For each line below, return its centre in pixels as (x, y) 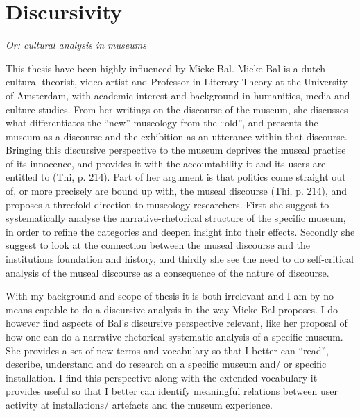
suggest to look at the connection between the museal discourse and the (158, 245)
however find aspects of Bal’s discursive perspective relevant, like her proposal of (177, 323)
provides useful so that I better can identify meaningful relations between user (172, 391)
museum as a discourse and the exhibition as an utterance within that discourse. (177, 136)
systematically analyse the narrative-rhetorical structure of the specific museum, (176, 218)
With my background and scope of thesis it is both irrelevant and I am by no (170, 296)
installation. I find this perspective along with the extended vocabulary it (162, 377)
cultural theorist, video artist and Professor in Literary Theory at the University (177, 82)
